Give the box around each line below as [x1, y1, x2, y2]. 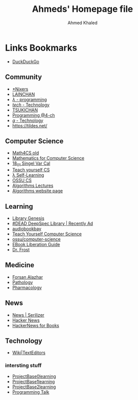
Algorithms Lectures [12, 182, 54, 188]
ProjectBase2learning [12, 384, 56, 390]
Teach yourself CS [12, 167, 50, 173]
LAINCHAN [12, 91, 35, 97]
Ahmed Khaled [67, 20, 98, 26]
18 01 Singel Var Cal [12, 160, 51, 168]
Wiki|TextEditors [12, 350, 46, 356]
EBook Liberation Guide [12, 241, 60, 247]
